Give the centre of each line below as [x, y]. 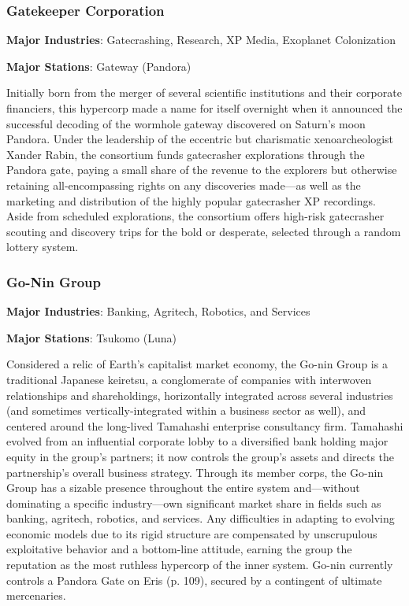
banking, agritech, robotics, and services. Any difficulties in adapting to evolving [201, 518]
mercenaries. [36, 595]
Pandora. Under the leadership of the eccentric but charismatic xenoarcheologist [200, 139]
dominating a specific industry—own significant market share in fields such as [194, 503]
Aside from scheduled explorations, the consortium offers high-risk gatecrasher [195, 216]
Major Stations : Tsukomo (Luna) [91, 337]
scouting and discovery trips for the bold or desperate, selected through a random [204, 231]
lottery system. [43, 247]
